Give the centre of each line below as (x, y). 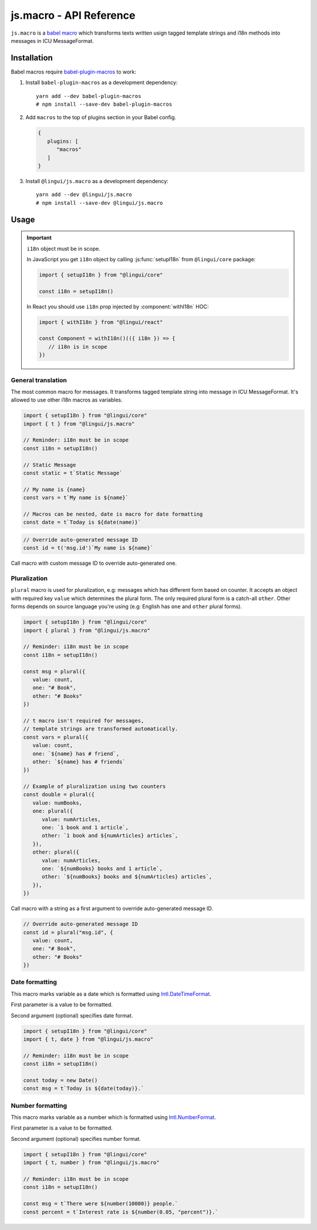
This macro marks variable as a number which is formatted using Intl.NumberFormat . (114, 1117)
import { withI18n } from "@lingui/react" (101, 322)
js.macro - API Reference (73, 15)
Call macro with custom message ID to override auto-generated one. (94, 563)
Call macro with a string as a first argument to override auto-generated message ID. (112, 909)
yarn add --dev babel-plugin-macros (89, 96)
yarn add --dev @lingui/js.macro (84, 195)
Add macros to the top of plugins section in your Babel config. (101, 117)
